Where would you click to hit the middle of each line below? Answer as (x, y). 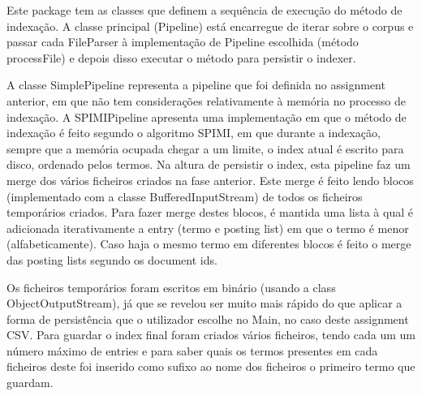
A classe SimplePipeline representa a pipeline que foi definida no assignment (196, 85)
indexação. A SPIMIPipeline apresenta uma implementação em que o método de (207, 116)
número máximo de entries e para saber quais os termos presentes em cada (192, 350)
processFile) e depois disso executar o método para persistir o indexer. (181, 57)
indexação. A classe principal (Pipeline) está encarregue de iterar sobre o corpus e (210, 26)
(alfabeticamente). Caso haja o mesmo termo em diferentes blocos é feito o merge (209, 244)
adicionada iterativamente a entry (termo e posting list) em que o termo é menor (208, 228)
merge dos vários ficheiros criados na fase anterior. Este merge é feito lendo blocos (210, 180)
